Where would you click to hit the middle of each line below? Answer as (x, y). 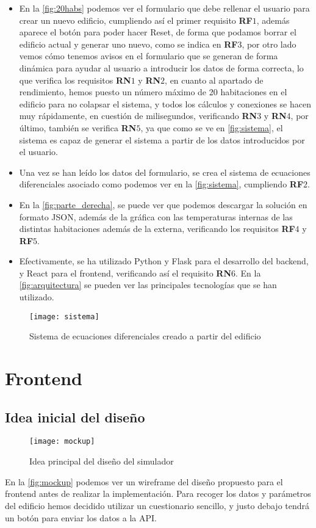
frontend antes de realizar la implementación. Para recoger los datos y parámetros (158, 494)
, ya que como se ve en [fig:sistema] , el (212, 127)
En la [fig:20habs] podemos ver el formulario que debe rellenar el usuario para (164, 8)
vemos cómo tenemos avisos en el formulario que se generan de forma (149, 56)
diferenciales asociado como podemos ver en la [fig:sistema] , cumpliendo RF (161, 184)
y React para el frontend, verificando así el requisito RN (125, 273)
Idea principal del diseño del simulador (102, 461)
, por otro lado (269, 44)
